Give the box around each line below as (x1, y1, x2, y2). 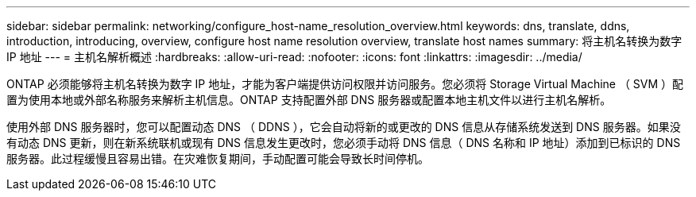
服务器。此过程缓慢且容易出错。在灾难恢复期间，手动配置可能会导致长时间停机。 (6, 152, 429, 165)
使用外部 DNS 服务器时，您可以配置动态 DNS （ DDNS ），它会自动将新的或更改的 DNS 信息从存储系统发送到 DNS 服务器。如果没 (6, 120, 681, 133)
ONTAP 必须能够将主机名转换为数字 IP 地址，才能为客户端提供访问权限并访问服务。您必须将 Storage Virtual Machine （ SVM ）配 (6, 77, 684, 91)
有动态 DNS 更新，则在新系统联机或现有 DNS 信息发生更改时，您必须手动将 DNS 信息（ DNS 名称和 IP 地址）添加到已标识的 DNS (6, 136, 681, 149)
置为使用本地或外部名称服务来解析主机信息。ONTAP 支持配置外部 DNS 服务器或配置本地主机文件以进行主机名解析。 (6, 93, 612, 106)
